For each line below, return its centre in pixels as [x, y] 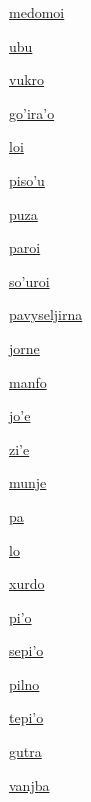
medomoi [37, 12]
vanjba [29, 784]
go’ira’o [32, 112]
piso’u [27, 179]
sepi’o [26, 650]
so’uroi [29, 280]
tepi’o [26, 717]
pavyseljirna [46, 314]
